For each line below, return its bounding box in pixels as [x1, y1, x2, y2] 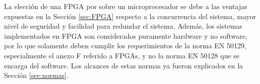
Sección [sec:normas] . [4, 70, 69, 80]
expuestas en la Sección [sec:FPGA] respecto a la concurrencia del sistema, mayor [4, 11, 256, 21]
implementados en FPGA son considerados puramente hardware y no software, [4, 30, 247, 41]
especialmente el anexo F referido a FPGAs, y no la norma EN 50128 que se [4, 50, 240, 60]
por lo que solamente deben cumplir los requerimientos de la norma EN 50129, [4, 40, 246, 51]
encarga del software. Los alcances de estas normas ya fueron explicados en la [4, 60, 243, 70]
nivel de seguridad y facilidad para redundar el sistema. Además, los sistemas [4, 21, 242, 31]
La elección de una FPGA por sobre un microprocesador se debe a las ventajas [4, 1, 247, 11]
